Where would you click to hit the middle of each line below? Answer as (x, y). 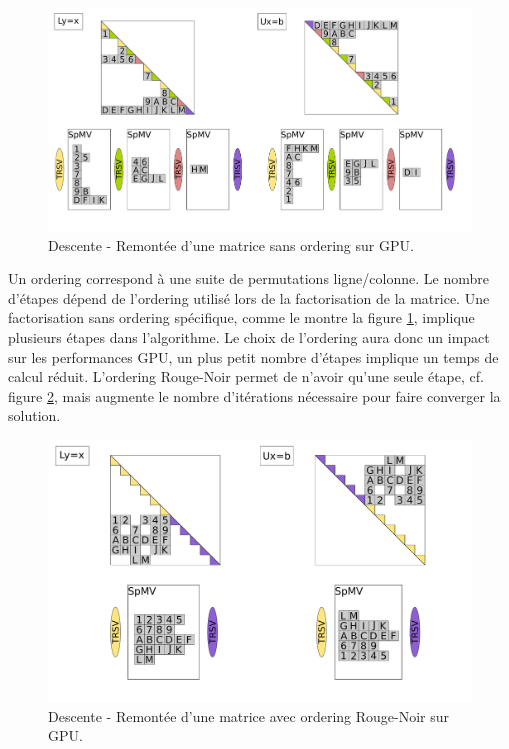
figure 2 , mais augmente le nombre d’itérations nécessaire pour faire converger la (254, 395)
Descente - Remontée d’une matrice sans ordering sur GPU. (231, 244)
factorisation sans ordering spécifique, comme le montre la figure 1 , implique (241, 317)
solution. (34, 415)
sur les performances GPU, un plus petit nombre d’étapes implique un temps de (253, 356)
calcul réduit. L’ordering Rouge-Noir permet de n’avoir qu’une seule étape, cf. (246, 376)
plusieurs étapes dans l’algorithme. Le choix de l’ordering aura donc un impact (249, 336)
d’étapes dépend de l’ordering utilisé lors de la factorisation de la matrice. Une (249, 297)
